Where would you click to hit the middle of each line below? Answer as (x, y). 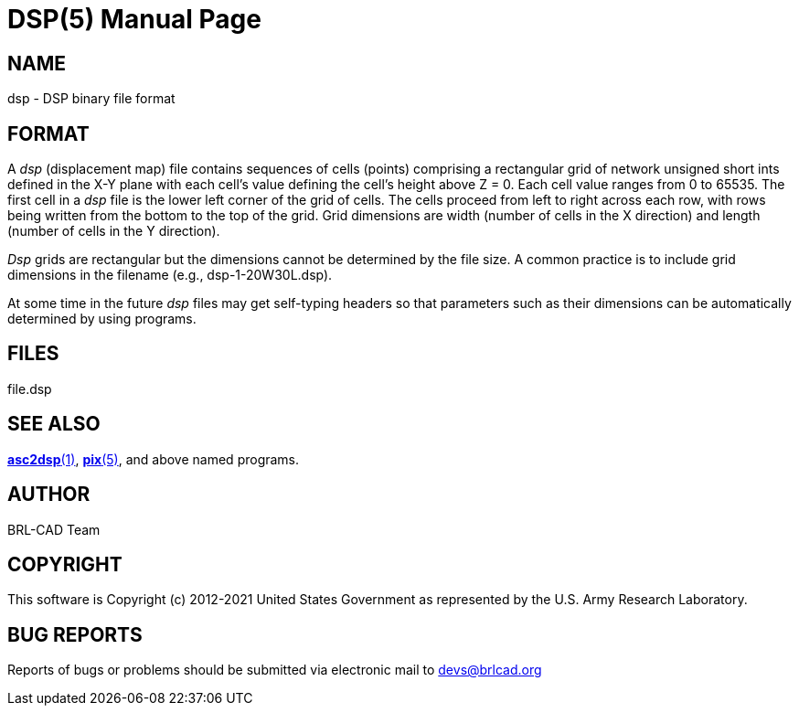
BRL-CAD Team (54, 529)
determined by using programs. (102, 319)
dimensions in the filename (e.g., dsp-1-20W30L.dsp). (170, 275)
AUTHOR (49, 495)
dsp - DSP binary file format (91, 99)
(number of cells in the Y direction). (114, 231)
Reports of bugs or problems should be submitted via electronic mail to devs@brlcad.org (275, 670)
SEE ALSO (54, 424)
